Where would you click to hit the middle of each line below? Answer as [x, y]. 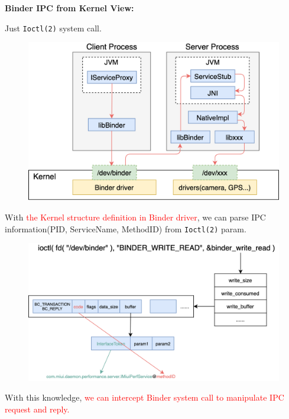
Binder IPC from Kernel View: [69, 8]
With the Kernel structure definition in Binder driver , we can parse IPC [135, 217]
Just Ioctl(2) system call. [53, 28]
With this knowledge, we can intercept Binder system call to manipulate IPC [144, 397]
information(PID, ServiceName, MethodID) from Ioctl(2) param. [126, 228]
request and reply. [37, 409]
